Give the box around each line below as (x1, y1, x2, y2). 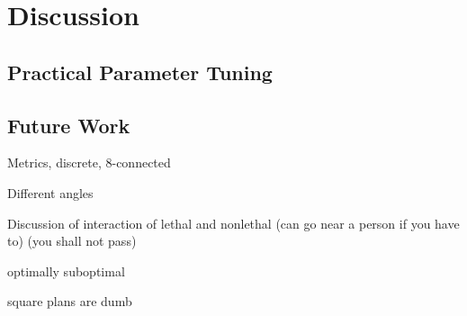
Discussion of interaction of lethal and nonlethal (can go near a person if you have (7, 213, 460, 232)
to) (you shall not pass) (7, 231, 137, 250)
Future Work (7, 111, 130, 139)
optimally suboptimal (7, 261, 125, 280)
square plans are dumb (7, 292, 132, 311)
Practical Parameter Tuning (7, 58, 273, 86)
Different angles (7, 183, 94, 202)
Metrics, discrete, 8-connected (7, 153, 171, 172)
